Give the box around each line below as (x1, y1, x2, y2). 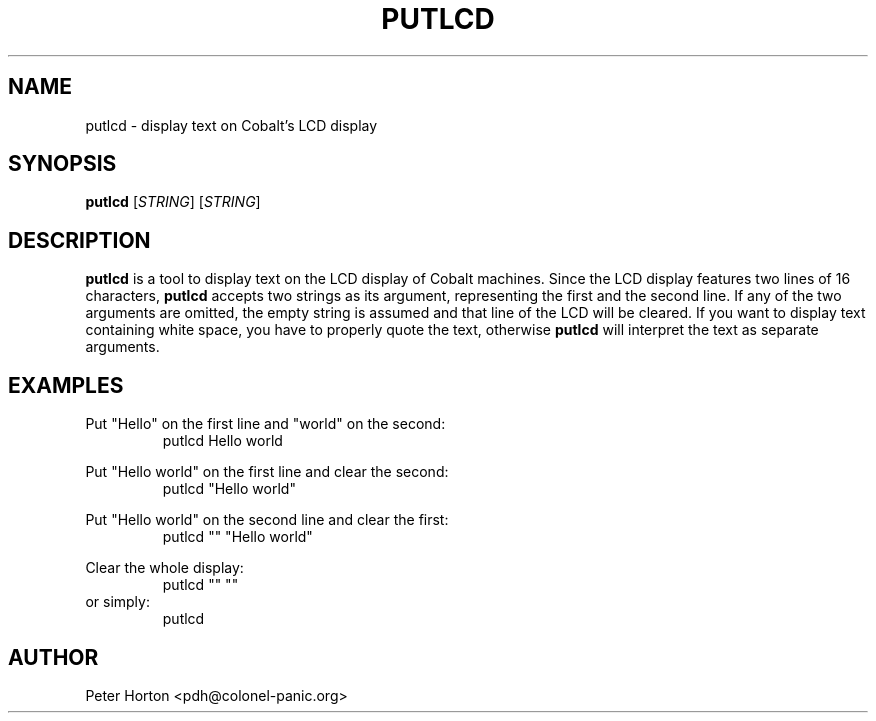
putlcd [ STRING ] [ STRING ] (85, 193, 261, 211)
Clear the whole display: (85, 559, 244, 577)
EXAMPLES (8, 372, 124, 398)
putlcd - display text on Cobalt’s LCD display (85, 116, 378, 134)
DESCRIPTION (8, 227, 151, 253)
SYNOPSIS (8, 151, 117, 177)
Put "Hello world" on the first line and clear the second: (85, 463, 449, 481)
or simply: (85, 593, 150, 611)
